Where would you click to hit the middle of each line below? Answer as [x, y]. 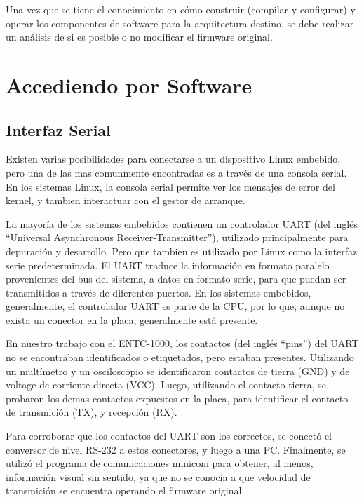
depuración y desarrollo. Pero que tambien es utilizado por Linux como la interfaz [182, 251]
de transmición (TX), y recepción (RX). [92, 412]
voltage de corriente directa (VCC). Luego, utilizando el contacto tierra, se [166, 385]
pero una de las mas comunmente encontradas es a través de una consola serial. [176, 172]
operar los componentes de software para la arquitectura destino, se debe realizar [180, 23]
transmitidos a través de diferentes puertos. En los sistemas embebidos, [159, 292]
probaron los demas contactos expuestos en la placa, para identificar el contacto [177, 398]
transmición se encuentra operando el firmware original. [125, 490]
